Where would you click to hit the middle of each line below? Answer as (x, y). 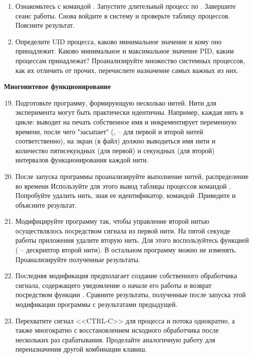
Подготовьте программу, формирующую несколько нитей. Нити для (116, 102)
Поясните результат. (45, 25)
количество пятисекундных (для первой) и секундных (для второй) (115, 150)
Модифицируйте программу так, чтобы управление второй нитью (112, 221)
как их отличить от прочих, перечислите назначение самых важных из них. (127, 70)
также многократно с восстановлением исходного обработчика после (117, 330)
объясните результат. (46, 205)
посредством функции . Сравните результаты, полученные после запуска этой (130, 295)
